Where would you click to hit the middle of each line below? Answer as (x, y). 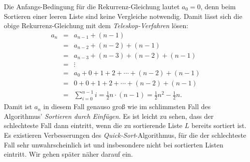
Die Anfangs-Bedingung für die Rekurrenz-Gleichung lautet (92, 6)
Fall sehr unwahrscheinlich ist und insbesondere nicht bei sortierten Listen (114, 144)
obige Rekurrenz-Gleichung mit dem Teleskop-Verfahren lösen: (96, 25)
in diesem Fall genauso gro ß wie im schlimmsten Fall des (127, 106)
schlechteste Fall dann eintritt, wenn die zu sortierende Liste (93, 125)
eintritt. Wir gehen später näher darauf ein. (68, 154)
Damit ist (18, 106)
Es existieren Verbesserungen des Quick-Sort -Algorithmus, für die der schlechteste (125, 135)
